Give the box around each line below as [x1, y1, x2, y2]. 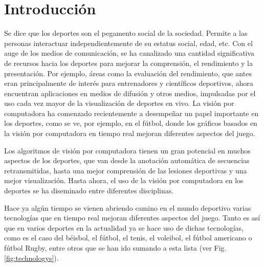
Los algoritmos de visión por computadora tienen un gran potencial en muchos [4, 145, 251, 155]
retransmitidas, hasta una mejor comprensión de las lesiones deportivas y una [4, 165, 247, 175]
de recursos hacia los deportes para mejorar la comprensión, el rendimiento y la [4, 57, 253, 68]
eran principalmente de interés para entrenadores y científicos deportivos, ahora [4, 78, 253, 88]
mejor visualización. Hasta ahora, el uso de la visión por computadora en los [4, 175, 244, 186]
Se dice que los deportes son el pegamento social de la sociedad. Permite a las [4, 28, 248, 38]
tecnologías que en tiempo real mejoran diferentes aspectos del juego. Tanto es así [4, 212, 260, 223]
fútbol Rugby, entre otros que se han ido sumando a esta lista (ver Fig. [4, 242, 227, 253]
